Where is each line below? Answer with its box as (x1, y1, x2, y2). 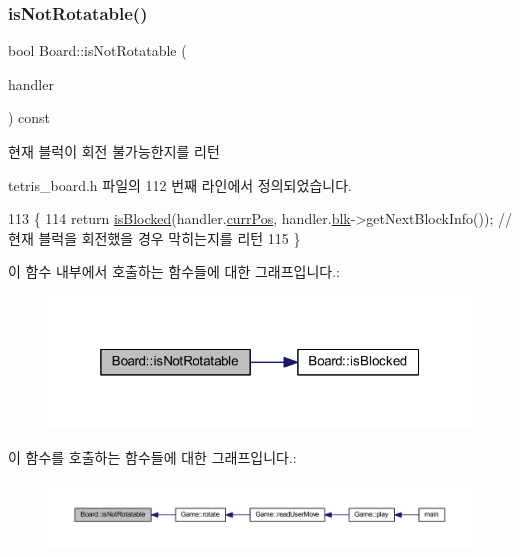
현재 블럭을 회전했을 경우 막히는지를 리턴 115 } (8, 227, 301, 248)
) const (8, 107, 51, 128)
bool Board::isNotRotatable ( (8, 40, 187, 61)
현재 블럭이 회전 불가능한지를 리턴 (8, 141, 220, 161)
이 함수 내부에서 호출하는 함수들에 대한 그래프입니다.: (8, 261, 340, 282)
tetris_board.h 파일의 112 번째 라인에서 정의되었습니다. (8, 174, 352, 195)
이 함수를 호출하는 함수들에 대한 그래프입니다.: (8, 446, 297, 467)
